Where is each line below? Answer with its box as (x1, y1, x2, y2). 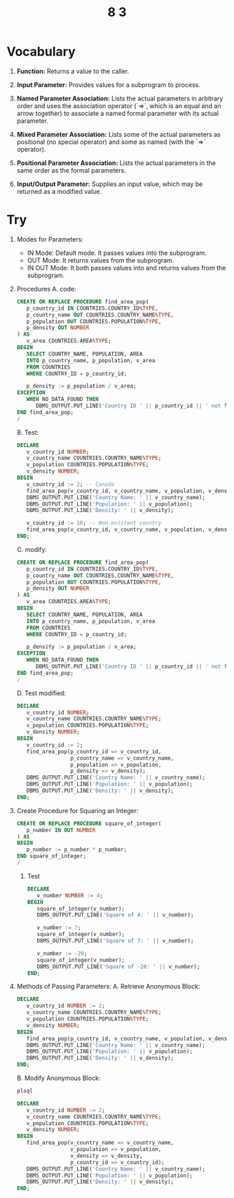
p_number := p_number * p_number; (26, 846, 128, 853)
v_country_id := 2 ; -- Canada (26, 480, 115, 488)
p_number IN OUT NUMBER (26, 827, 96, 834)
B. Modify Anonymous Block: (16, 1074, 101, 1082)
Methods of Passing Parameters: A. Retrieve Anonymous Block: (16, 982, 200, 991)
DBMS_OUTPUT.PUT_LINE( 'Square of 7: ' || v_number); (36, 937, 194, 944)
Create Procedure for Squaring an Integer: (16, 806, 139, 815)
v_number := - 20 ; (36, 949, 88, 957)
